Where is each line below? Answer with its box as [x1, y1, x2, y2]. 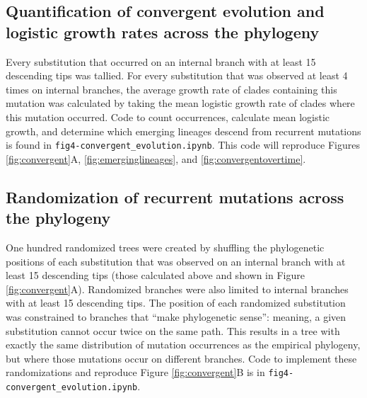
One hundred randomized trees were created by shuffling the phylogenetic [6, 240, 325, 254]
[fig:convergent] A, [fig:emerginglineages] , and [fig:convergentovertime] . [6, 151, 306, 166]
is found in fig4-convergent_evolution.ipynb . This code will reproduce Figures [6, 137, 360, 152]
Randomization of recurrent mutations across [6, 186, 344, 207]
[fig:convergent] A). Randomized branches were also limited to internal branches [6, 281, 349, 296]
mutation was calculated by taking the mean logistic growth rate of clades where [6, 96, 355, 110]
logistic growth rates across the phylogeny [6, 21, 320, 42]
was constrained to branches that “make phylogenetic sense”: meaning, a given [6, 309, 346, 324]
